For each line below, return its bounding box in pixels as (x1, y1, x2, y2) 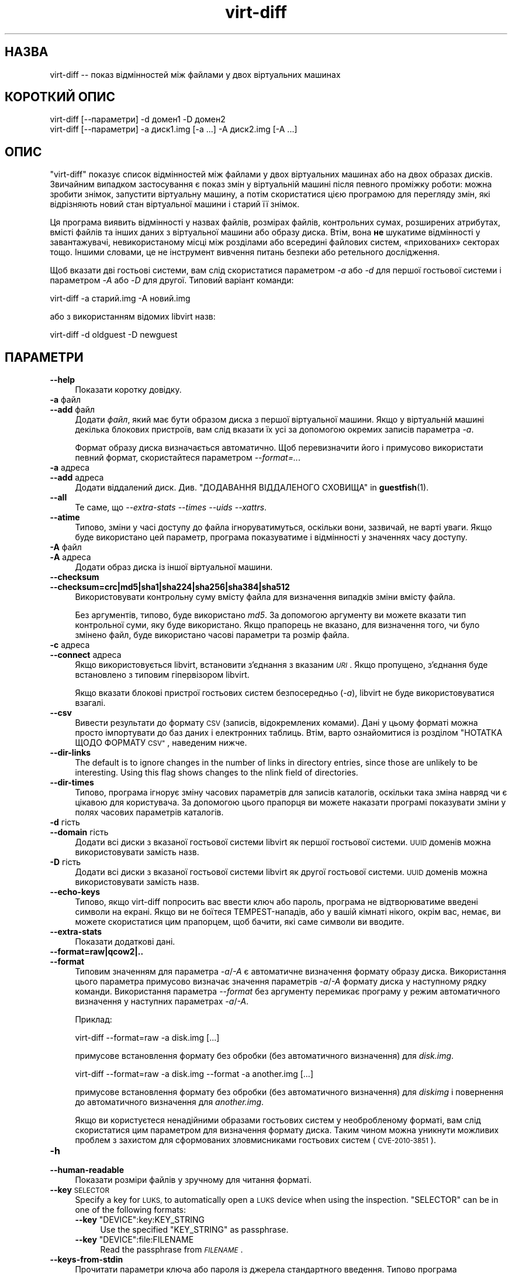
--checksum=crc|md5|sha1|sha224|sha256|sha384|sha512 (50, 582, 290, 592)
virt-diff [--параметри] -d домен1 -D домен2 (50, 114, 226, 125)
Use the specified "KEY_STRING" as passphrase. (100, 1224, 289, 1235)
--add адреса (50, 472, 104, 483)
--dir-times (50, 777, 94, 788)
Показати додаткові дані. (75, 937, 175, 947)
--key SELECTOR (50, 1185, 109, 1195)
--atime (50, 512, 80, 523)
